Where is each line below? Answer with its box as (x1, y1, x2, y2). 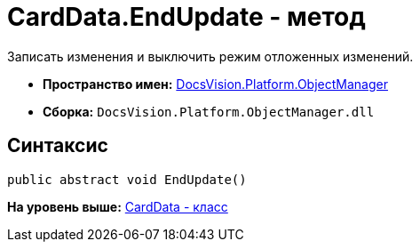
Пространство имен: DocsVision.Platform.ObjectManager (43, 76, 388, 92)
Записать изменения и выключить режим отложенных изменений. (7, 48, 414, 64)
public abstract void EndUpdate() (7, 172, 247, 187)
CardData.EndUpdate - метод (7, 2, 366, 32)
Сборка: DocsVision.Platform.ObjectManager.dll (43, 103, 375, 119)
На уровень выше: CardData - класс (7, 198, 228, 214)
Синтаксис (7, 134, 108, 157)
